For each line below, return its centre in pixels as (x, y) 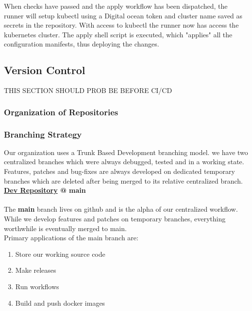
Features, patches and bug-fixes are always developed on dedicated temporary (119, 171)
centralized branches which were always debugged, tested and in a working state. (124, 162)
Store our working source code (60, 254)
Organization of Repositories (61, 112)
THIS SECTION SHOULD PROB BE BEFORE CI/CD (88, 90)
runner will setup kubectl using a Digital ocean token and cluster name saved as (123, 15)
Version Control (45, 70)
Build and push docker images (60, 303)
